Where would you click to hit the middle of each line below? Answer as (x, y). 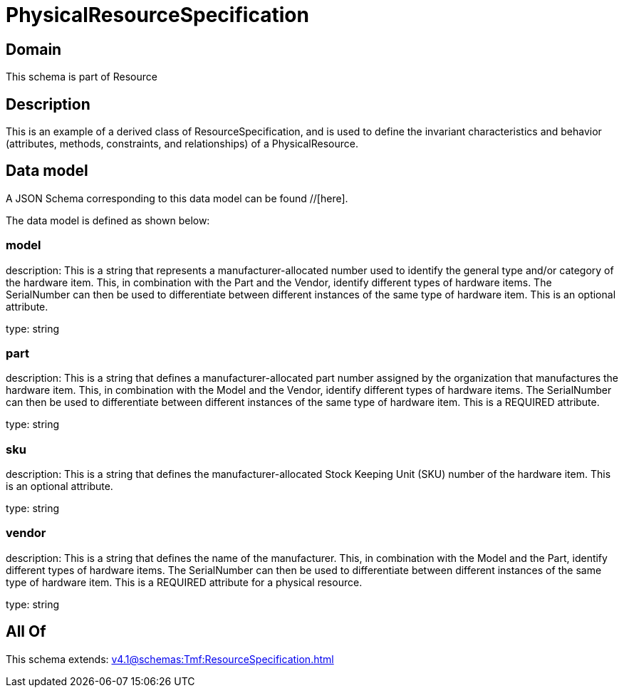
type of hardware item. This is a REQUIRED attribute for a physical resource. (184, 582)
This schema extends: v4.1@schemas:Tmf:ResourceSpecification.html (170, 659)
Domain (34, 49)
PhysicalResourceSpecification (157, 15)
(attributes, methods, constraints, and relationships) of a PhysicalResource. (182, 144)
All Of (26, 632)
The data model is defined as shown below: (108, 220)
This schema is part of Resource (82, 77)
